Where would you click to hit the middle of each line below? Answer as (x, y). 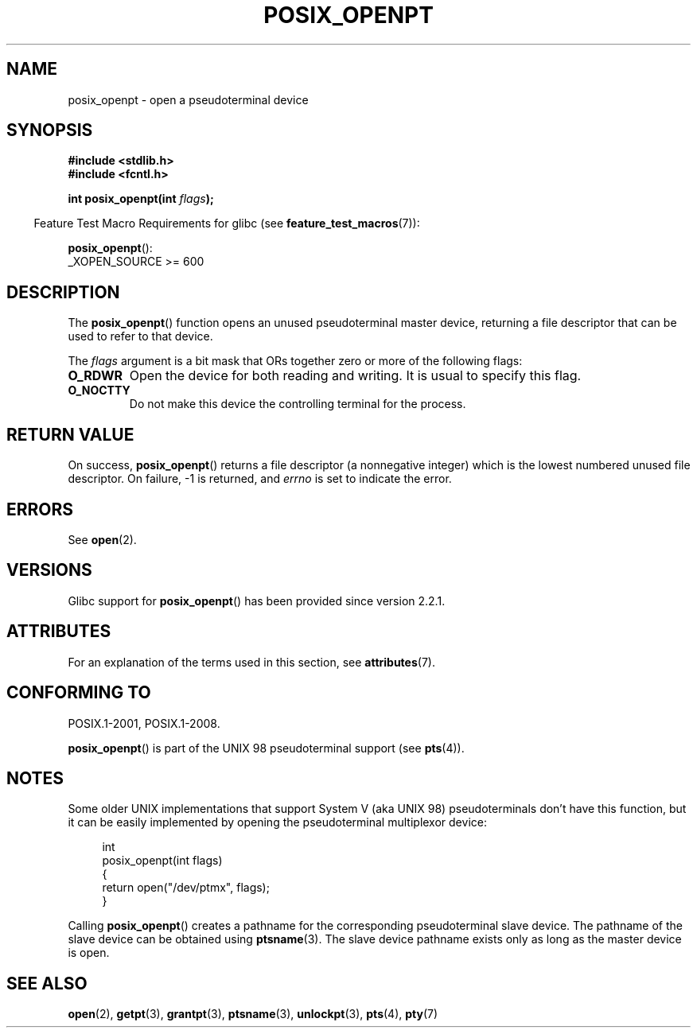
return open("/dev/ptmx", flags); (186, 888)
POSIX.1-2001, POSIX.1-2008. (144, 723)
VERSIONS (49, 570)
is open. (89, 953)
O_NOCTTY (99, 391)
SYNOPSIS (50, 130)
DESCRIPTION (63, 292)
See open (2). (102, 539)
